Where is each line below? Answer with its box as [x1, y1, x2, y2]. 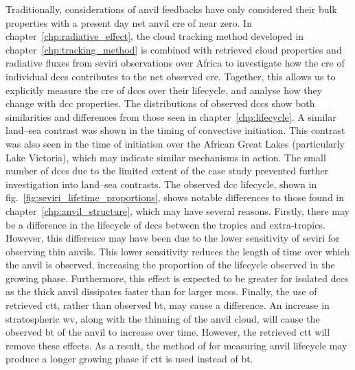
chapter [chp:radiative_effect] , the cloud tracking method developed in [5, 29, 304, 43]
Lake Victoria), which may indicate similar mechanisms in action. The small [5, 150, 326, 164]
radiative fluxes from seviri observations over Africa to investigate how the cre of [5, 56, 345, 70]
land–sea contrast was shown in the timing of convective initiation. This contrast [5, 123, 345, 137]
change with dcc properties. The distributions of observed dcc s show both [5, 96, 315, 111]
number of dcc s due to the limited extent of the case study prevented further [5, 163, 329, 178]
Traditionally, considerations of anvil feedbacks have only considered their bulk [5, 2, 337, 16]
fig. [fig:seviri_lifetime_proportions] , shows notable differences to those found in [5, 190, 345, 205]
